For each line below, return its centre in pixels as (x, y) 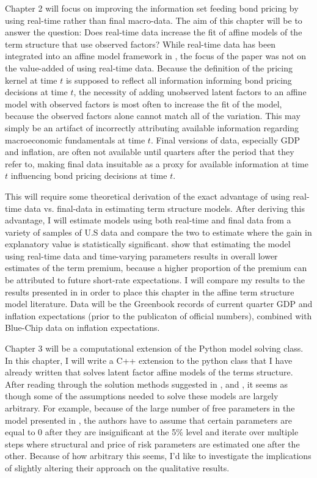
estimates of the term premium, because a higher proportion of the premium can (156, 268)
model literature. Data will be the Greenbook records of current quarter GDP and (159, 304)
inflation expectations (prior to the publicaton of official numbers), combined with (158, 315)
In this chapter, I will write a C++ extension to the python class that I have (149, 360)
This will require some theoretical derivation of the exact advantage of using (148, 196)
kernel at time (31, 80)
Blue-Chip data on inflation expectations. (82, 328)
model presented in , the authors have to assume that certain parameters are (148, 420)
